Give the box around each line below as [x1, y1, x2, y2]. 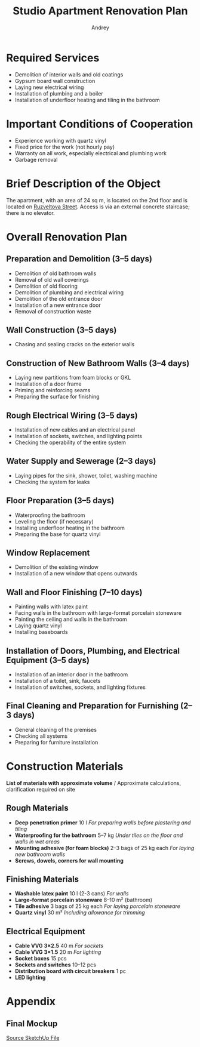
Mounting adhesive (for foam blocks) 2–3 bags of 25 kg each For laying [14, 844, 195, 851]
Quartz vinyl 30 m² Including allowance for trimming [14, 909, 145, 916]
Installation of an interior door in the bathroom [14, 671, 128, 678]
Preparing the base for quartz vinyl [14, 530, 101, 538]
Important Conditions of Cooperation [6, 117, 193, 131]
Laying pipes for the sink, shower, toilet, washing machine [14, 472, 158, 479]
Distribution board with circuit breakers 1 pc [14, 968, 127, 975]
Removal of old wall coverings [14, 276, 89, 283]
